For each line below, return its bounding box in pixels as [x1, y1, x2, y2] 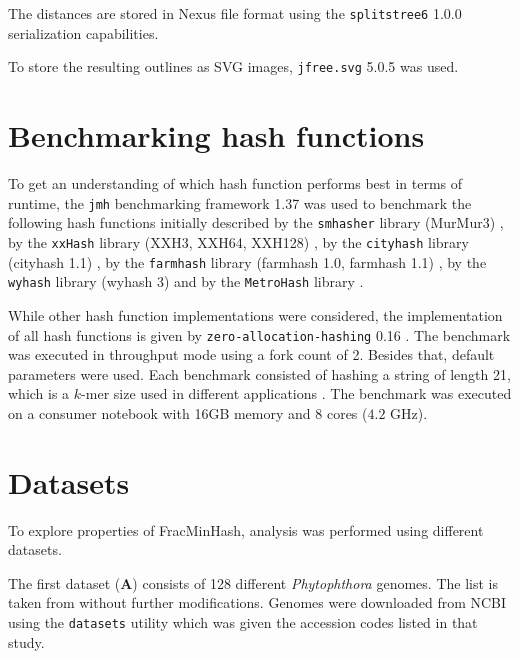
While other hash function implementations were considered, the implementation [8, 304, 503, 325]
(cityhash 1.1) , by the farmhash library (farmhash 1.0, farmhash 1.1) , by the [8, 251, 487, 272]
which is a [8, 383, 70, 404]
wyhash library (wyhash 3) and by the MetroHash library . [8, 271, 364, 292]
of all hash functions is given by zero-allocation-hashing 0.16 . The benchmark [8, 324, 511, 345]
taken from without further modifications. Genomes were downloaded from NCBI [8, 592, 507, 613]
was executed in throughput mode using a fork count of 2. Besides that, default [8, 344, 495, 365]
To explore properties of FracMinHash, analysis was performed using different [8, 519, 484, 540]
